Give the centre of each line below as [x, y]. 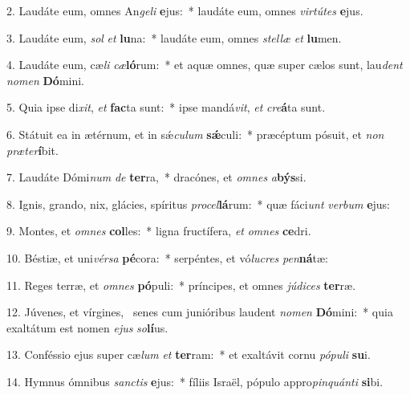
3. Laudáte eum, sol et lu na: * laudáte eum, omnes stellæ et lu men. [174, 37]
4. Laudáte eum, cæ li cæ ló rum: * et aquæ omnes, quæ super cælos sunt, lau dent [205, 65]
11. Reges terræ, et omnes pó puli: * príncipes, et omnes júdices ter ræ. [181, 285]
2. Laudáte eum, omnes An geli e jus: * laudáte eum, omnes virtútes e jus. [185, 10]
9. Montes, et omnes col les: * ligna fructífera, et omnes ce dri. [159, 231]
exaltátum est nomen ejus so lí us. [87, 327]
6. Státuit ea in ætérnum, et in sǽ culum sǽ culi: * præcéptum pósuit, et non [195, 134]
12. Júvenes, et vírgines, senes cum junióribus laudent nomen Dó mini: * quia [200, 312]
